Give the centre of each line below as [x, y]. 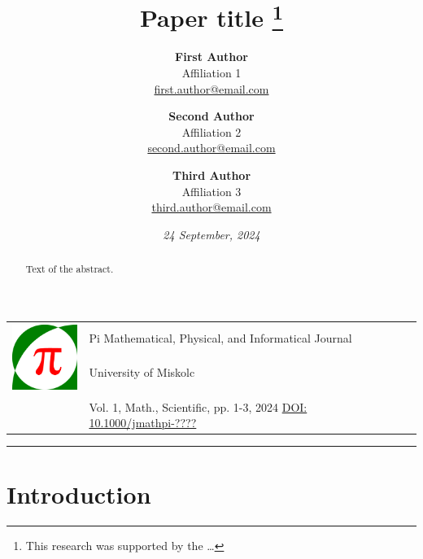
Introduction [79, 494]
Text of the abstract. [70, 269]
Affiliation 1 [211, 73]
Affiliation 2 [211, 131]
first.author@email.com [211, 88]
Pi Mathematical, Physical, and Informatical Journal [220, 338]
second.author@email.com [211, 148]
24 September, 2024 [211, 234]
